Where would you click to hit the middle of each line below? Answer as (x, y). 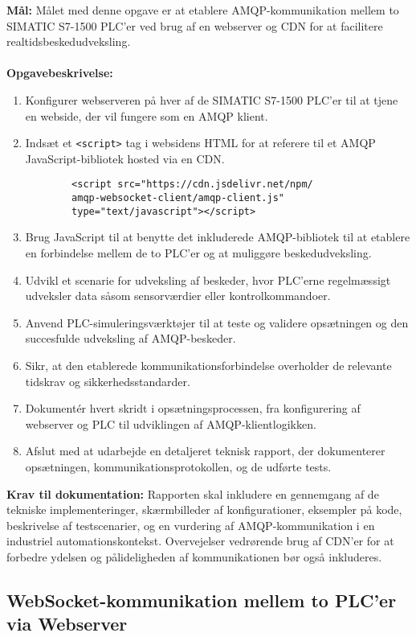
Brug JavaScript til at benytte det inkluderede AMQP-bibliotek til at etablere (218, 237)
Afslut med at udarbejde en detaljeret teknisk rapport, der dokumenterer (205, 451)
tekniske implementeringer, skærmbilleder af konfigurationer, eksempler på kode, (204, 510)
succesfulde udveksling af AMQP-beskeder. (131, 338)
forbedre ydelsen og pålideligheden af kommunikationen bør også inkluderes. (194, 556)
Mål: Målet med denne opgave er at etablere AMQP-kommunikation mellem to (203, 10)
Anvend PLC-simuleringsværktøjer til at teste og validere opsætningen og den (217, 322)
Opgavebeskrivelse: (60, 73)
